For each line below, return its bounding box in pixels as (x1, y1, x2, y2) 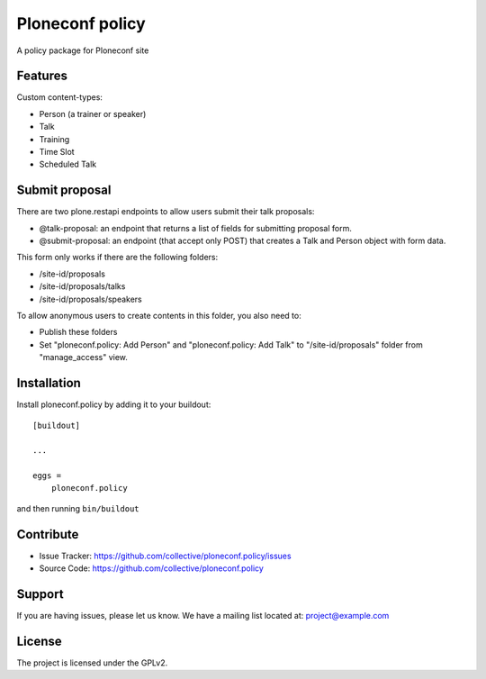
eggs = (32, 471, 62, 481)
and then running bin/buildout (16, 502, 139, 513)
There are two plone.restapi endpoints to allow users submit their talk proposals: (16, 206, 315, 217)
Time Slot (39, 147, 76, 158)
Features (16, 68, 67, 84)
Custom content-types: (16, 92, 103, 103)
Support (16, 586, 64, 602)
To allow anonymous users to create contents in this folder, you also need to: (16, 311, 301, 321)
